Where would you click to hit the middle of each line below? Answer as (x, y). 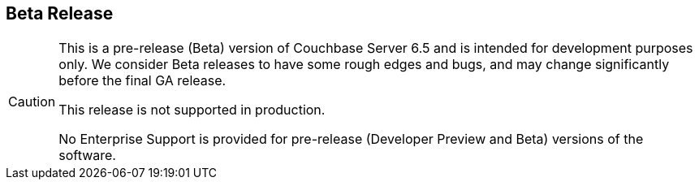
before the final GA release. (142, 81)
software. (87, 156)
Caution (32, 102)
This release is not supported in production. (192, 110)
